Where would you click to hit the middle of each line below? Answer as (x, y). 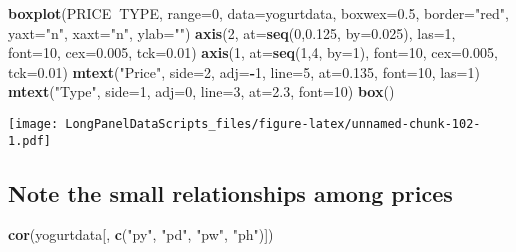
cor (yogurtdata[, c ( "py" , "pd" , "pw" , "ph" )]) (141, 234)
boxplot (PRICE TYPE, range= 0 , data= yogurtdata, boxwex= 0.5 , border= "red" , (258, 13)
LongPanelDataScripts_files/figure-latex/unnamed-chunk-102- (273, 123)
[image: (33, 123)
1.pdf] (29, 140)
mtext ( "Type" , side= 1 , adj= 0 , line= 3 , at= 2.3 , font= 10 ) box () (201, 91)
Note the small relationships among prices (230, 192)
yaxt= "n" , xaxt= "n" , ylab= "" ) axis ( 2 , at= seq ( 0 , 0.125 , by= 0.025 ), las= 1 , (232, 32)
